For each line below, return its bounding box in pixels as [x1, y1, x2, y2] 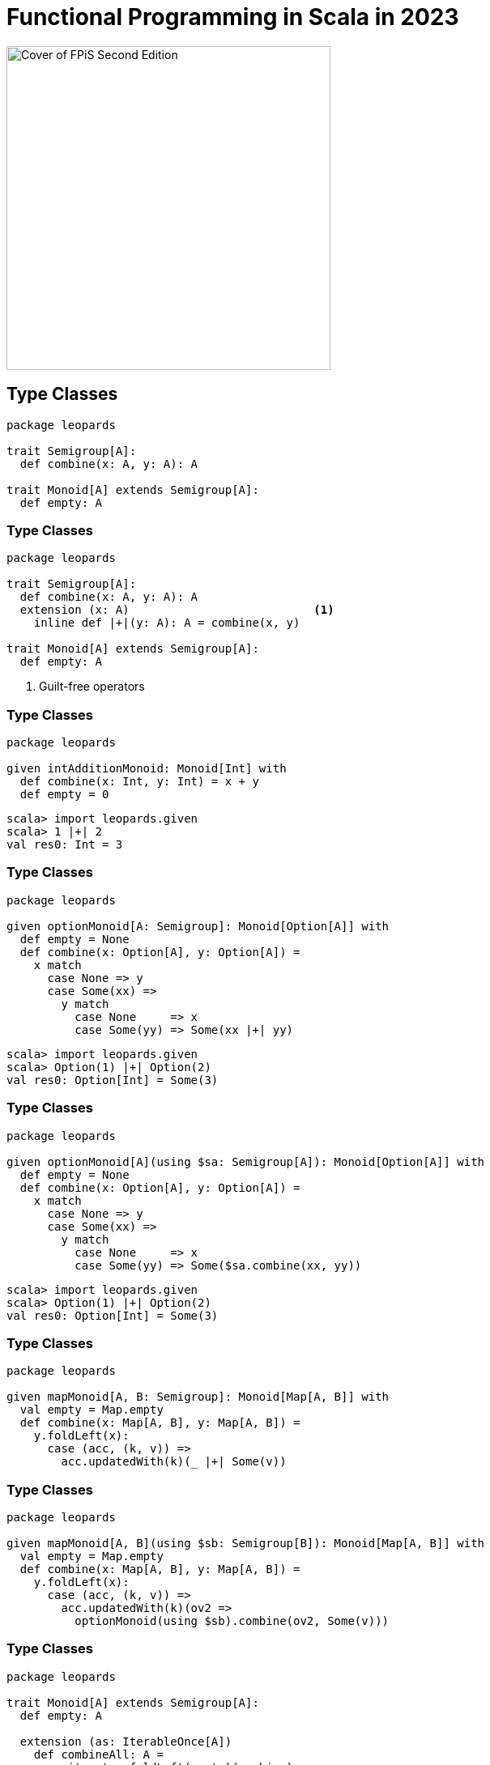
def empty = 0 [19, 788, 109, 802]
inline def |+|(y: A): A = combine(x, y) [33, 616, 300, 630]
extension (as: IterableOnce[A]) [19, 1734, 232, 1748]
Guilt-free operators [39, 679, 145, 694]
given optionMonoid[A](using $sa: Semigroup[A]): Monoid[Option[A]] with [6, 1155, 485, 1168]
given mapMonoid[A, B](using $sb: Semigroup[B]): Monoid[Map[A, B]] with [6, 1537, 485, 1550]
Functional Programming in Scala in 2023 [6, 3, 459, 31]
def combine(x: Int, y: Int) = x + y [19, 775, 259, 789]
